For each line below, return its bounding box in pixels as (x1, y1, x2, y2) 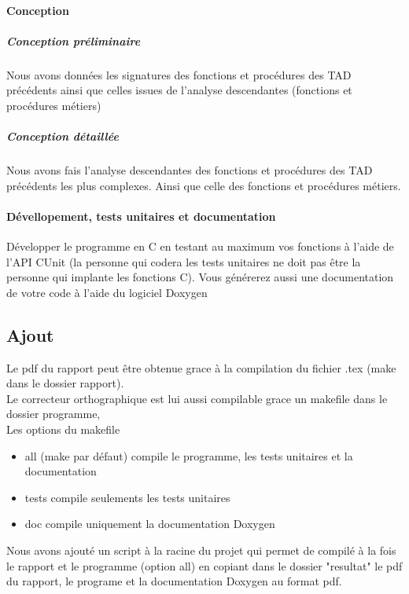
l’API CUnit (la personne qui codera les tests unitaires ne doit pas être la (6, 253, 361, 269)
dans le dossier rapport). (6, 375, 124, 391)
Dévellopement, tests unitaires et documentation (6, 207, 276, 224)
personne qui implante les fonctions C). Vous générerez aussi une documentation (6, 269, 394, 285)
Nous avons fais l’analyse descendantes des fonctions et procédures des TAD (6, 162, 373, 178)
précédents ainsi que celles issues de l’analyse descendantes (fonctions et (6, 82, 352, 98)
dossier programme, (6, 405, 101, 422)
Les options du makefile (6, 421, 120, 438)
